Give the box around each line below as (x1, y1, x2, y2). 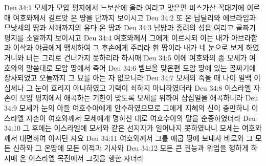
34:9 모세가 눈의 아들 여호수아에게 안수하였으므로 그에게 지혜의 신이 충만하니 (4, 102, 250, 113)
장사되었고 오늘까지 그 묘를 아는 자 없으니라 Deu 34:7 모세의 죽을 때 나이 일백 (4, 72, 252, 83)
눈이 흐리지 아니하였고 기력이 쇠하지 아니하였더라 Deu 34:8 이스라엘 (35, 82, 251, 93)
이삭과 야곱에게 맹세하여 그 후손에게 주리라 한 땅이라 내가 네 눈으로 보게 (13, 42, 244, 53)
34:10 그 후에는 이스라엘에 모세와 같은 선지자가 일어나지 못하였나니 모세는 (4, 122, 240, 133)
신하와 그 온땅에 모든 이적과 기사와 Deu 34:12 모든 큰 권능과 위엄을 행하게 (13, 142, 249, 153)
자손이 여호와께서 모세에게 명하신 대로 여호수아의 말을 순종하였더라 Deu (26, 112, 256, 123)
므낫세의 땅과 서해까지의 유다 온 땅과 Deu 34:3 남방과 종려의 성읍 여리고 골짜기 (4, 22, 256, 33)
